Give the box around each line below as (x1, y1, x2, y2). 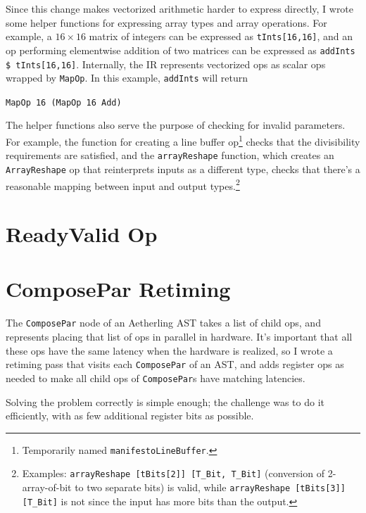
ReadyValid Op (6, 220, 158, 248)
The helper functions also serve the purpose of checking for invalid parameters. (6, 118, 346, 132)
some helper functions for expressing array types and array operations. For (6, 15, 327, 30)
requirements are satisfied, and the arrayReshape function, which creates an (6, 148, 334, 163)
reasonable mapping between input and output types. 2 (6, 176, 240, 193)
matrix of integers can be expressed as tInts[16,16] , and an (89, 29, 353, 44)
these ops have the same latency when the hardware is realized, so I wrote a (6, 343, 333, 357)
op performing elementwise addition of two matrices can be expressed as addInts (6, 42, 355, 57)
